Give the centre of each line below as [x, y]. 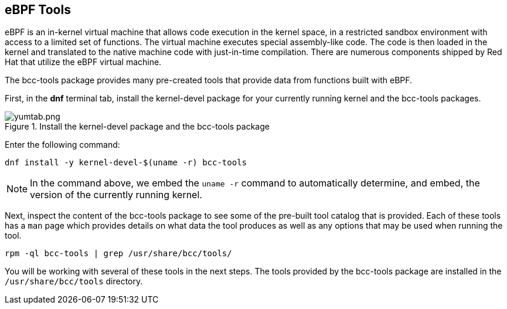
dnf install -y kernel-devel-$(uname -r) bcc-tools [126, 163]
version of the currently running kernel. [116, 195]
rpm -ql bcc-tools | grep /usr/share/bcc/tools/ [118, 254]
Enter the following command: [62, 145]
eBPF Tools [38, 10]
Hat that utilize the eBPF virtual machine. [83, 62]
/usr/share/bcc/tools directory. [74, 281]
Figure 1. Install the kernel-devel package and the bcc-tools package [137, 127]
